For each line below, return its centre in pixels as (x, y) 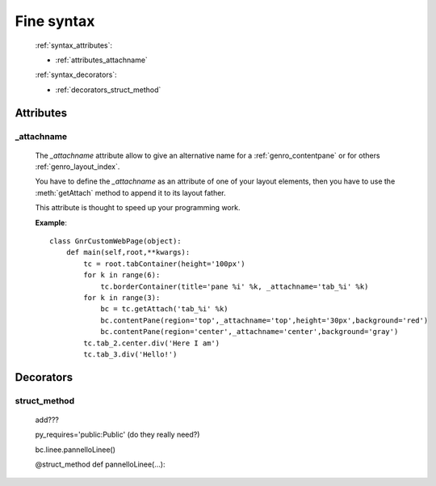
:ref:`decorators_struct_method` (108, 90)
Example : (51, 222)
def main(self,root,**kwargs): (128, 252)
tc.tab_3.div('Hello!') (130, 354)
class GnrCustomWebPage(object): (115, 241)
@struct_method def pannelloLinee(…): (100, 464)
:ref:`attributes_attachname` (102, 60)
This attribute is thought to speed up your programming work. (138, 208)
